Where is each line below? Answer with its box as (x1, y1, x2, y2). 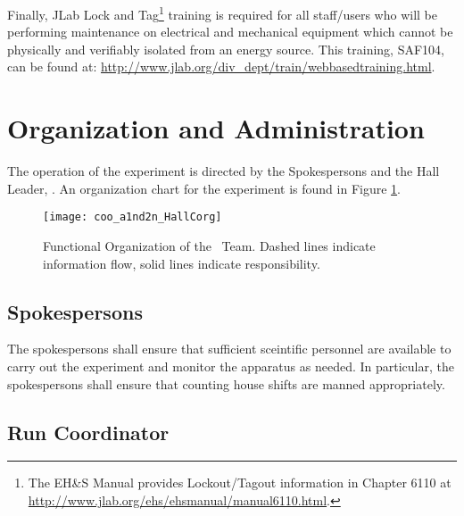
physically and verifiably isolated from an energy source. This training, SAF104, (7, 39, 444, 58)
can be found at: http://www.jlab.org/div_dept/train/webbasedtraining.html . (7, 57, 435, 76)
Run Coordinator (7, 418, 170, 445)
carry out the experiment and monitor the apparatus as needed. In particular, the (7, 356, 454, 375)
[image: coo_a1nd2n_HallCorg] (43, 211, 222, 224)
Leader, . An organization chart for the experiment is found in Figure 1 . (7, 179, 401, 197)
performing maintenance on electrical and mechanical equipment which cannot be (7, 22, 453, 41)
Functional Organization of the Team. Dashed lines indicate (43, 237, 376, 254)
